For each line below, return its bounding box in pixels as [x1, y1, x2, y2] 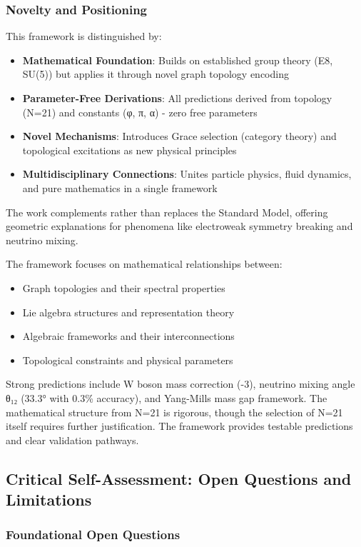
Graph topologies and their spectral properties [22, 280, 225, 295]
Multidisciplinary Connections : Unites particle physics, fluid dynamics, [22, 166, 352, 181]
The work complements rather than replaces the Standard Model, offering [6, 204, 328, 219]
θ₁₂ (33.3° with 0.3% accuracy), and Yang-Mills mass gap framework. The [6, 390, 327, 405]
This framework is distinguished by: [6, 29, 162, 44]
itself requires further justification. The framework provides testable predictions [6, 418, 353, 433]
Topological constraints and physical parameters [22, 352, 233, 367]
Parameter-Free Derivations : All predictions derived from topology [22, 91, 332, 105]
